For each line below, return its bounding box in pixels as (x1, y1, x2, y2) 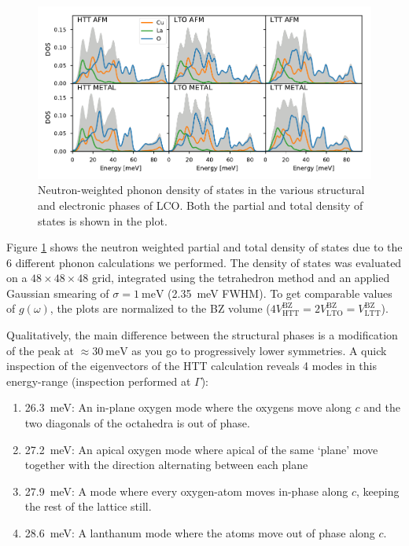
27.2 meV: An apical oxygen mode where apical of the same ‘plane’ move (24, 441, 378, 457)
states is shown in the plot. (38, 212, 168, 229)
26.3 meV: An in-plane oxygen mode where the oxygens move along (24, 399, 352, 416)
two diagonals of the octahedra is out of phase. (24, 415, 250, 431)
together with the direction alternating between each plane (24, 456, 308, 473)
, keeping (356, 482, 400, 499)
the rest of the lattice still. (24, 498, 152, 515)
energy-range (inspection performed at (6, 372, 191, 389)
